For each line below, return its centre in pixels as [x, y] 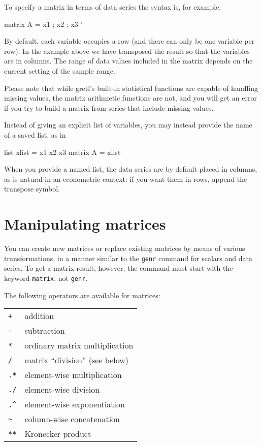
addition [39, 316]
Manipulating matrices [85, 224]
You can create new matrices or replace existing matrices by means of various [125, 248]
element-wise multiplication [73, 375]
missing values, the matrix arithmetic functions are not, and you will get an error [130, 98]
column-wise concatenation [72, 419]
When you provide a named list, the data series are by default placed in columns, [131, 169]
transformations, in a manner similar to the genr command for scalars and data [128, 258]
